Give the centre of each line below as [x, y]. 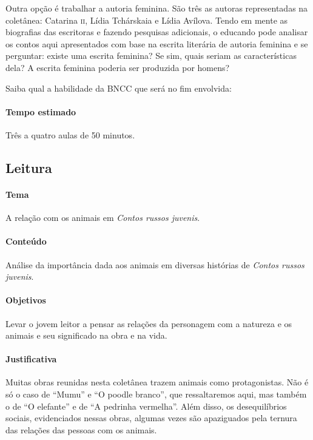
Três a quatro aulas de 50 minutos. [70, 134]
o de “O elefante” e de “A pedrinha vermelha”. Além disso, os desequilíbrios [146, 406]
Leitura [29, 167]
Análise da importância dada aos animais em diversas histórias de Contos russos [155, 264]
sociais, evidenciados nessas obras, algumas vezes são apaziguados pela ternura [151, 418]
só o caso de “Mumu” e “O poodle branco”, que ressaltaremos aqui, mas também [156, 394]
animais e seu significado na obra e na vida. [86, 335]
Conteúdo [26, 241]
